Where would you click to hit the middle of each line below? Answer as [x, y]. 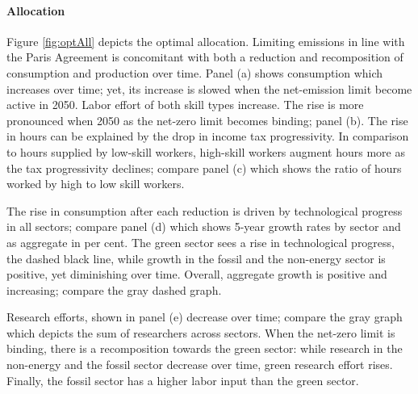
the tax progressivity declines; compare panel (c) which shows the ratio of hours [204, 168]
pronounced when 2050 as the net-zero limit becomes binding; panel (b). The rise [207, 120]
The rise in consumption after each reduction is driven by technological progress [205, 210]
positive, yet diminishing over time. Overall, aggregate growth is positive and [197, 274]
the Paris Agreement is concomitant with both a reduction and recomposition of [205, 57]
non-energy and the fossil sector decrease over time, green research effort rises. [200, 365]
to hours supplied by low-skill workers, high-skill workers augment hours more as [206, 151]
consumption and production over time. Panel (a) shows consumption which [195, 72]
